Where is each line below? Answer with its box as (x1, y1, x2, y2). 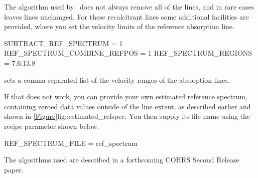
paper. (4, 164, 24, 174)
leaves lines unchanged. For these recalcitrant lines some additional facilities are (4, 11, 249, 22)
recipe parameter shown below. (4, 120, 99, 131)
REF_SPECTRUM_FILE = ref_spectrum (4, 137, 138, 148)
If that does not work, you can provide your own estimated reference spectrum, (4, 91, 248, 102)
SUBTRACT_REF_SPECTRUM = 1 (4, 38, 123, 48)
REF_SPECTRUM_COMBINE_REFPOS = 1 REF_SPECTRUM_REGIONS (4, 48, 252, 58)
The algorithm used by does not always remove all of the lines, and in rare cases (4, 2, 254, 12)
